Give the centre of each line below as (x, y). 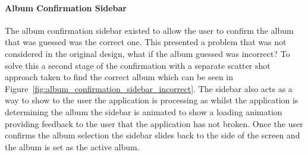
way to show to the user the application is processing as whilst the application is (152, 100)
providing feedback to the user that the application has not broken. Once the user (154, 123)
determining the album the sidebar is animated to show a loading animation (144, 111)
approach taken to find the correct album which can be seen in (119, 77)
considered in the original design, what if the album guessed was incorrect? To (147, 53)
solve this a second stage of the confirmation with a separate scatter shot (138, 65)
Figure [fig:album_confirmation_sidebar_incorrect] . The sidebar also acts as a (149, 88)
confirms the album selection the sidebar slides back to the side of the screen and (153, 135)
